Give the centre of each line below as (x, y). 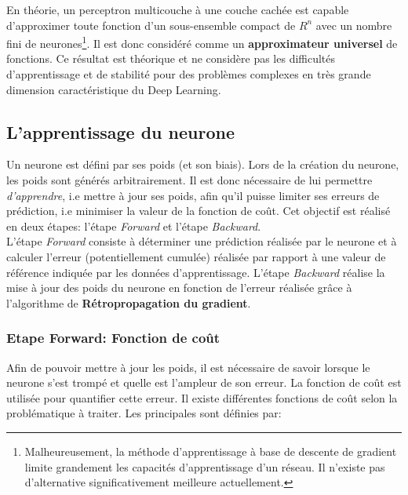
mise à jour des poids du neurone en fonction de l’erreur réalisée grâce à (179, 288)
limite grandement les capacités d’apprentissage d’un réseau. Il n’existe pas (205, 466)
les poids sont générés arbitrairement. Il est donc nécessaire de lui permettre (189, 180)
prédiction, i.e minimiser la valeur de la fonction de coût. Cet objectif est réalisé (199, 211)
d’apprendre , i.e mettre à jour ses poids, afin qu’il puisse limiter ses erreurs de (193, 195)
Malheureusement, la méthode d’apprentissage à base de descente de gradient (211, 451)
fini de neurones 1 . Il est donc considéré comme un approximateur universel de (202, 42)
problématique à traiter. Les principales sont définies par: (144, 413)
